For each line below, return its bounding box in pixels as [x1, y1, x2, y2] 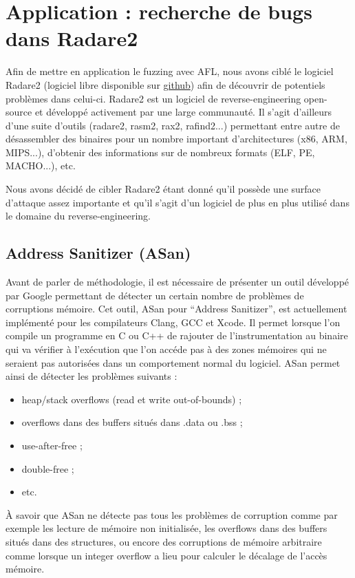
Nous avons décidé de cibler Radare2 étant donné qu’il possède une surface [6, 182, 321, 196]
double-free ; [21, 461, 74, 475]
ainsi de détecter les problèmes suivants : [6, 369, 177, 383]
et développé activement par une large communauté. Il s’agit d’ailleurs [34, 105, 332, 119]
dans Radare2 [6, 24, 138, 52]
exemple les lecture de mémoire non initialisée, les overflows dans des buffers [6, 521, 327, 535]
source [6, 105, 32, 119]
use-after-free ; [21, 438, 83, 452]
